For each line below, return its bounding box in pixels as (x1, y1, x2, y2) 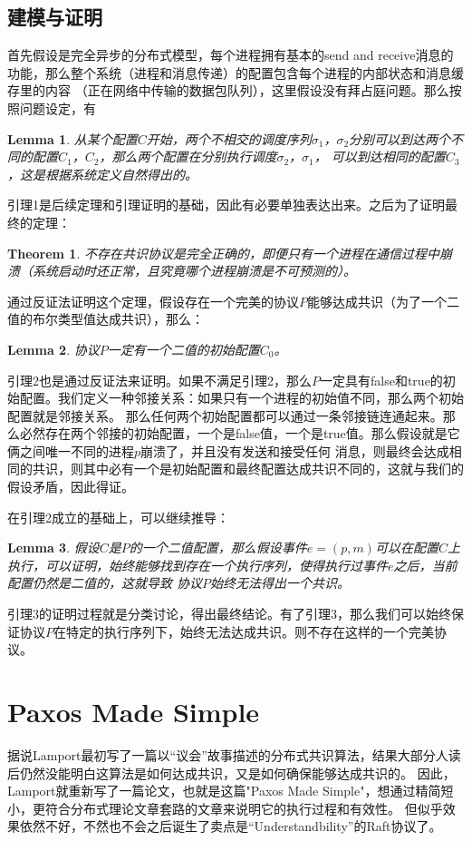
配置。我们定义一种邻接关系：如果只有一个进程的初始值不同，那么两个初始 (19, 388, 464, 407)
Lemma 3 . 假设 (7, 538, 100, 557)
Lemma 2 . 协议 (7, 339, 100, 358)
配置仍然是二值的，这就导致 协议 (7, 573, 203, 592)
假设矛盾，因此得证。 (7, 477, 134, 496)
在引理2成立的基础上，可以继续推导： (7, 507, 229, 526)
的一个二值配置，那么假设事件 (129, 538, 307, 557)
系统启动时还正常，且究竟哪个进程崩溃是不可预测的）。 (32, 261, 356, 280)
